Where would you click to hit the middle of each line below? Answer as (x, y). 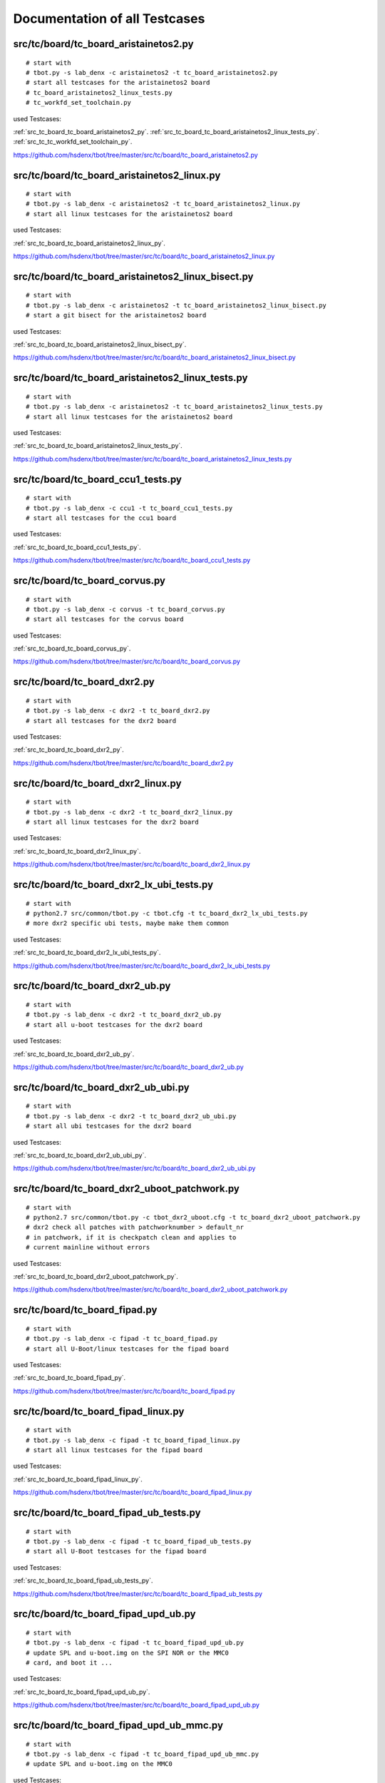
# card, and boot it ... (69, 1663)
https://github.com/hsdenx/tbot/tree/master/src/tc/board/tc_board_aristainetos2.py (135, 155)
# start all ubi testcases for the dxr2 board (109, 1126)
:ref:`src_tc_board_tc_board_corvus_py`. (72, 648)
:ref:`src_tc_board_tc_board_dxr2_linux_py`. (77, 851)
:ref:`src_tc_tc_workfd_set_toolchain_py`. (73, 142)
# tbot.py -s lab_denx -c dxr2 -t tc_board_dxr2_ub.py (124, 1015)
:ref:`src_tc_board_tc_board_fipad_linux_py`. (78, 1479)
